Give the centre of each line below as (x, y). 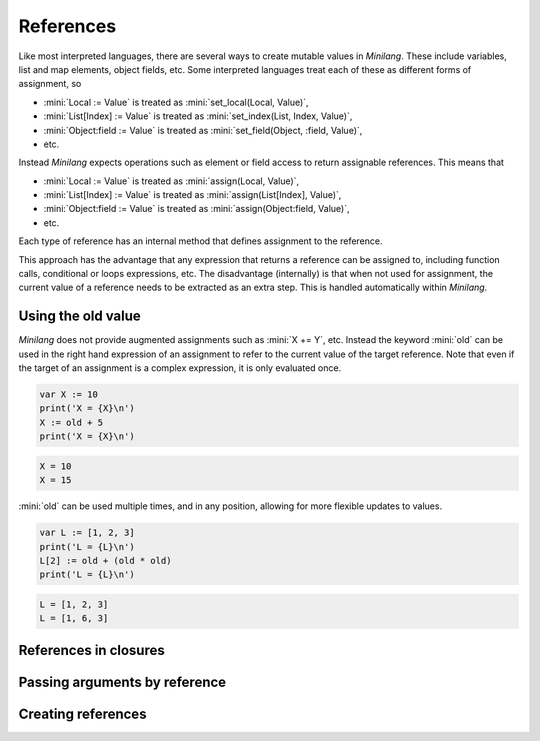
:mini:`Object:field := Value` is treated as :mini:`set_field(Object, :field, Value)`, (203, 130)
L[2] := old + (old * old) (105, 560)
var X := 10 (69, 394)
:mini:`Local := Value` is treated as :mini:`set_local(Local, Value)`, (176, 102)
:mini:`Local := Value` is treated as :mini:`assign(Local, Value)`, (171, 181)
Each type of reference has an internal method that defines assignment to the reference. (200, 241)
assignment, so (50, 84)
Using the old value (80, 316)
